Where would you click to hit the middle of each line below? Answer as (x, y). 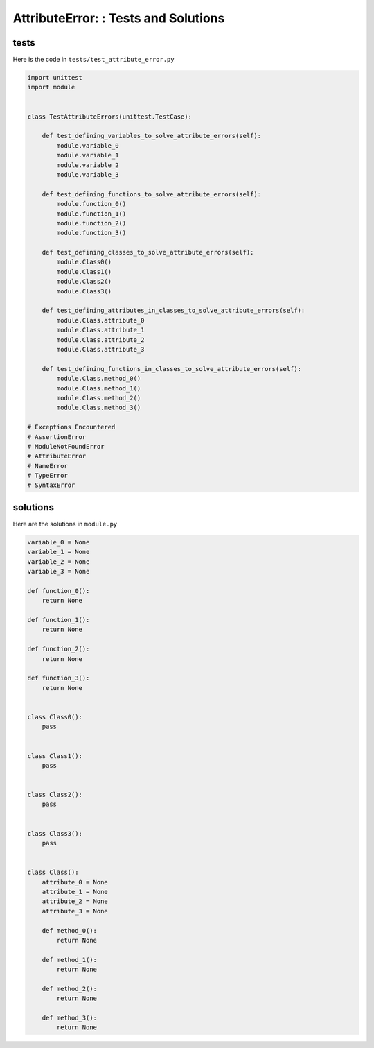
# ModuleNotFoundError (66, 446)
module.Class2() (84, 282)
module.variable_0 (88, 145)
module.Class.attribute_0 (100, 320)
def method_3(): (69, 1018)
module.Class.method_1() (99, 388)
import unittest (55, 78)
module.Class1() (84, 272)
